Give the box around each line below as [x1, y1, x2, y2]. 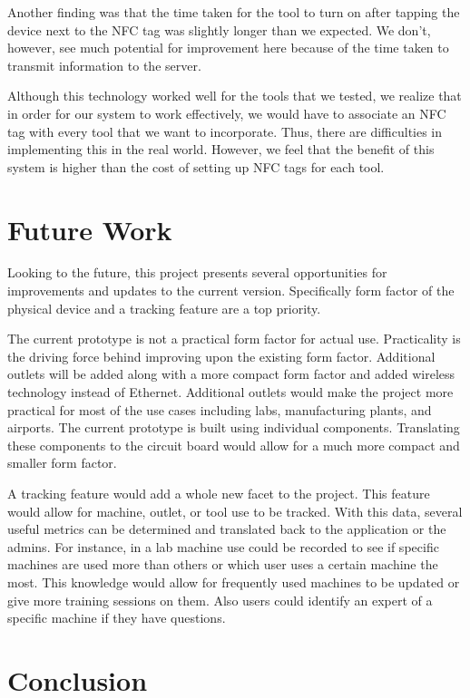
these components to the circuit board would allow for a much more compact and [7, 435, 460, 454]
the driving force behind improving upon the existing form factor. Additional [7, 346, 436, 365]
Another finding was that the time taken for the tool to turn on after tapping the [7, 3, 460, 21]
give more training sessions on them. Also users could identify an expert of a [7, 590, 433, 609]
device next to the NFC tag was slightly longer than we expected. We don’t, [7, 20, 431, 39]
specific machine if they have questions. [7, 608, 226, 627]
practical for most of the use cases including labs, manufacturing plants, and [7, 400, 432, 419]
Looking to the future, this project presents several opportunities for [7, 263, 387, 282]
